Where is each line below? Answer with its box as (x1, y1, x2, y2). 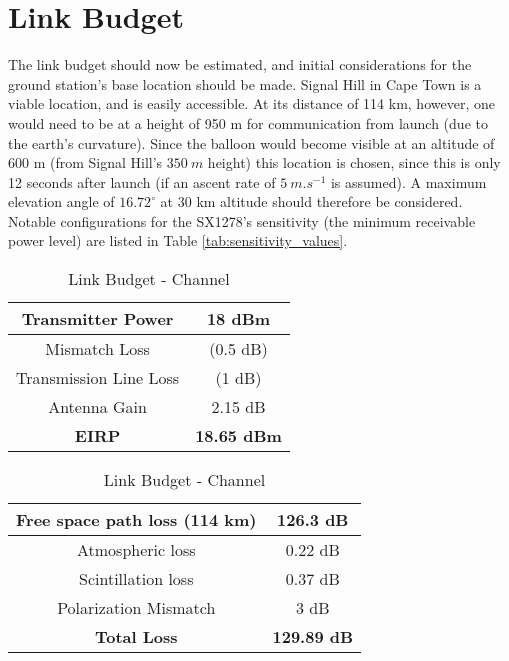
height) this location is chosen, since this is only (207, 152, 501, 173)
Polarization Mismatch (57, 596, 216, 620)
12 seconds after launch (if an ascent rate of (8, 171, 276, 192)
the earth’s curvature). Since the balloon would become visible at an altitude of (8, 132, 495, 153)
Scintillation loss (79, 567, 194, 591)
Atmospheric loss (76, 538, 196, 562)
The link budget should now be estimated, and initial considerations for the (8, 54, 472, 75)
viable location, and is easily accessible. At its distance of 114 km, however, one (8, 93, 495, 114)
